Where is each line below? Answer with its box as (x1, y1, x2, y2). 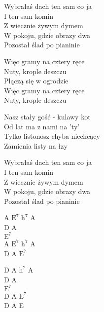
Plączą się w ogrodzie (4, 76, 69, 86)
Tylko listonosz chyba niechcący (4, 131, 100, 141)
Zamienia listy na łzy (4, 140, 68, 151)
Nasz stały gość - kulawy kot (4, 111, 91, 121)
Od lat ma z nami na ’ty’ (4, 121, 80, 131)
